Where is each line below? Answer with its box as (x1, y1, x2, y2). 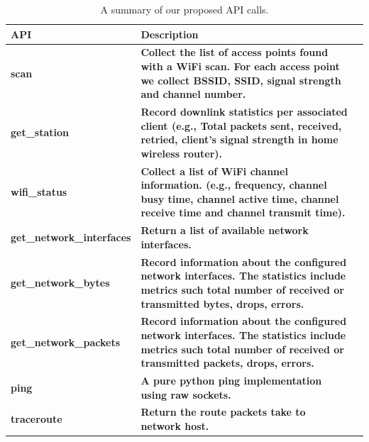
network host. (141, 419, 209, 433)
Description (141, 26, 199, 41)
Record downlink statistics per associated (141, 104, 348, 119)
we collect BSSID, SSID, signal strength (141, 72, 341, 87)
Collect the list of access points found (141, 45, 329, 60)
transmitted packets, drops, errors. (141, 355, 314, 370)
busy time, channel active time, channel (141, 191, 339, 206)
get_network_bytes (11, 275, 110, 290)
